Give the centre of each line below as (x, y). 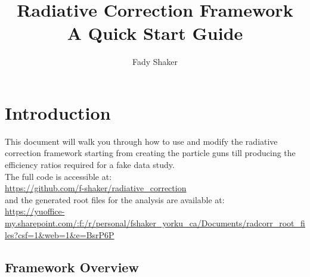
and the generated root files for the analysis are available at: (115, 199)
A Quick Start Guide (155, 33)
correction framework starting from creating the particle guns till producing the (150, 153)
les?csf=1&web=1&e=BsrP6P (60, 234)
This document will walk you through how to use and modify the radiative (141, 141)
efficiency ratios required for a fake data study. (90, 165)
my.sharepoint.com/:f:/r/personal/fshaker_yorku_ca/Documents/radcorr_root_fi (155, 223)
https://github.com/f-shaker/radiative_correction (96, 188)
